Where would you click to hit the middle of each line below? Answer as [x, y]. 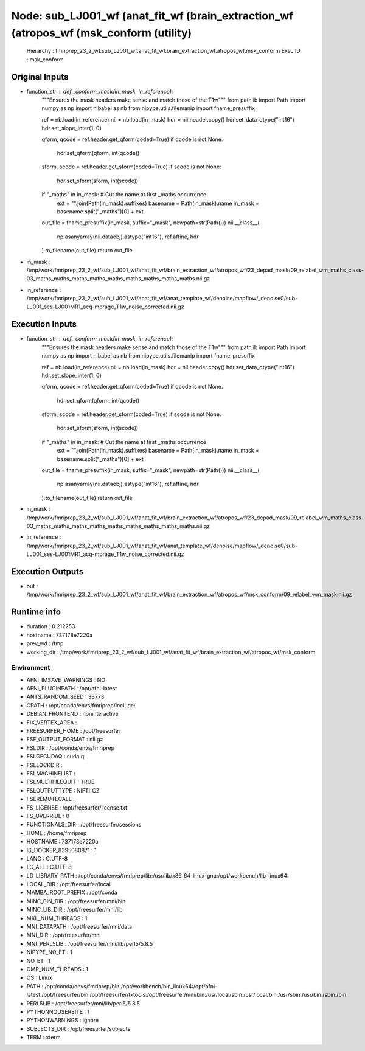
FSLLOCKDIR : [44, 765]
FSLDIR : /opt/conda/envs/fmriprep [71, 747]
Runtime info [36, 612]
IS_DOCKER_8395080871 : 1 [61, 850]
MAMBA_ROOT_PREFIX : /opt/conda [72, 893]
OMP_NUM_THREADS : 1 [57, 969]
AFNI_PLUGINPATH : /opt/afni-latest [72, 689]
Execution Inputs [44, 324]
